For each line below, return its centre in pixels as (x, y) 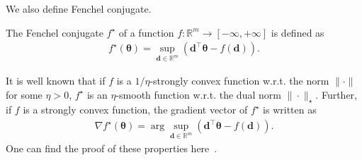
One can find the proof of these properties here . (112, 148)
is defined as (298, 32)
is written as (290, 110)
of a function (146, 32)
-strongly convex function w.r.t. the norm (239, 80)
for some (24, 94)
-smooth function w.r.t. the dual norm (198, 94)
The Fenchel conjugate (55, 32)
